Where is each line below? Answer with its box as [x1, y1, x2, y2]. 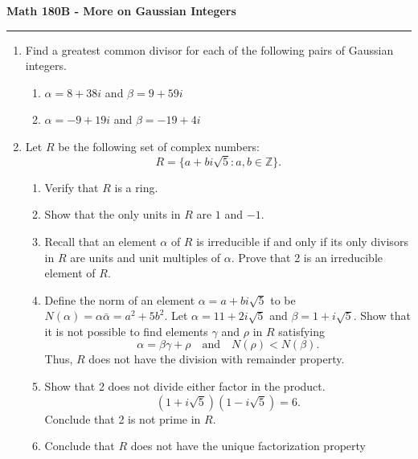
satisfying [278, 322, 326, 339]
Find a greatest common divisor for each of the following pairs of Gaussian [25, 41, 394, 58]
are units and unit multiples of [70, 248, 221, 265]
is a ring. [114, 178, 158, 195]
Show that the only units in [44, 206, 181, 223]
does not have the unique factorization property [130, 437, 366, 454]
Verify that [44, 178, 99, 195]
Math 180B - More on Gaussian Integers [6, 2, 236, 18]
